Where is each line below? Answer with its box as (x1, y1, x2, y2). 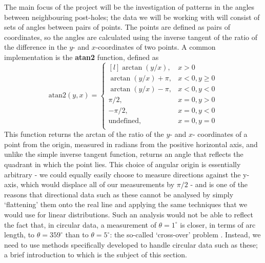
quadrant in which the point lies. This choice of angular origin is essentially (4, 159, 241, 170)
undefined (108, 117, 139, 125)
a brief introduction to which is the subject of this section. (4, 249, 188, 260)
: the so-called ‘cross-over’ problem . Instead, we (110, 229, 261, 240)
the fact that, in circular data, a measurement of (4, 219, 156, 230)
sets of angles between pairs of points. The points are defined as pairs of (4, 22, 230, 32)
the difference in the (4, 42, 67, 52)
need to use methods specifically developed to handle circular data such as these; (4, 239, 258, 250)
